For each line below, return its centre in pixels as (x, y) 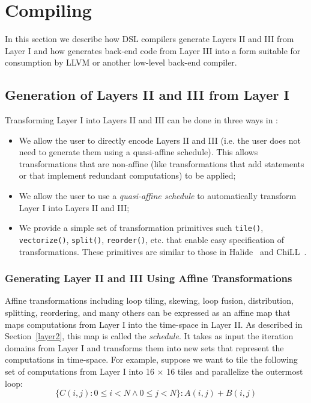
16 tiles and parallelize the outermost (235, 371)
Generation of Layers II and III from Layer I (147, 95)
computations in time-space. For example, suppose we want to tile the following (151, 359)
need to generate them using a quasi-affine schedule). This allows (138, 152)
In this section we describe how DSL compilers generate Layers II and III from (149, 39)
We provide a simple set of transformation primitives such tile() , (141, 228)
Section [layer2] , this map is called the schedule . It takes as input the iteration (149, 336)
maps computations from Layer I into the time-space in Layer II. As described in (154, 324)
